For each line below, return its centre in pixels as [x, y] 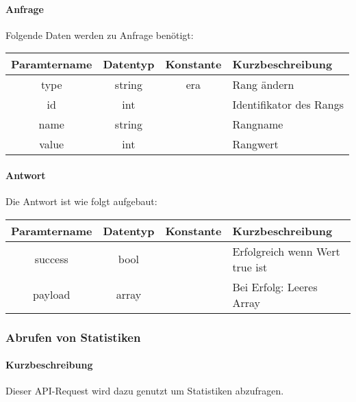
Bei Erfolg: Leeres [275, 286]
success [51, 259]
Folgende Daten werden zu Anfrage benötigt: [100, 35]
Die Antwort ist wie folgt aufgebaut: [81, 201]
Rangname [258, 124]
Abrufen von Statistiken [73, 337]
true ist [250, 267]
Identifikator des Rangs [288, 105]
